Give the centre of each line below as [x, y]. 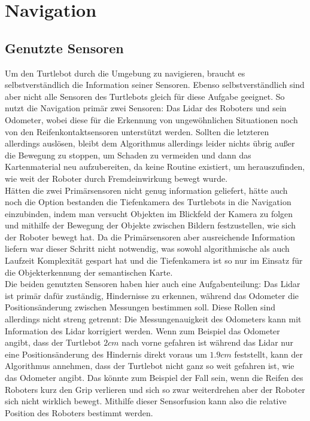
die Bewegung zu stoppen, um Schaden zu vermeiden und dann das [128, 155]
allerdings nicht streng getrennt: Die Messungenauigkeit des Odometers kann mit [153, 319]
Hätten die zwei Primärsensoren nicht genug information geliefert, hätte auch [146, 190]
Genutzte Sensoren [64, 48]
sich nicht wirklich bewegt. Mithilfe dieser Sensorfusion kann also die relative [146, 401]
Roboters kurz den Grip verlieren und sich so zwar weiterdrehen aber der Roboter [155, 389]
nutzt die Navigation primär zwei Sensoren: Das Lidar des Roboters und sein [146, 108]
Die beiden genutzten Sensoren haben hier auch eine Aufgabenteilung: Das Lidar [153, 284]
